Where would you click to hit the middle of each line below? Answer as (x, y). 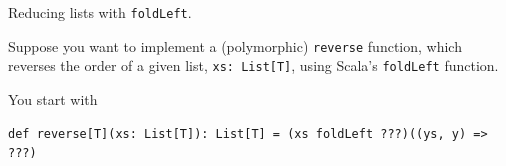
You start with (53, 98)
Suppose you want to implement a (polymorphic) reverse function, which (235, 45)
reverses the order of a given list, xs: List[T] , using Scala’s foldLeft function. (253, 65)
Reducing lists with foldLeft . (100, 12)
